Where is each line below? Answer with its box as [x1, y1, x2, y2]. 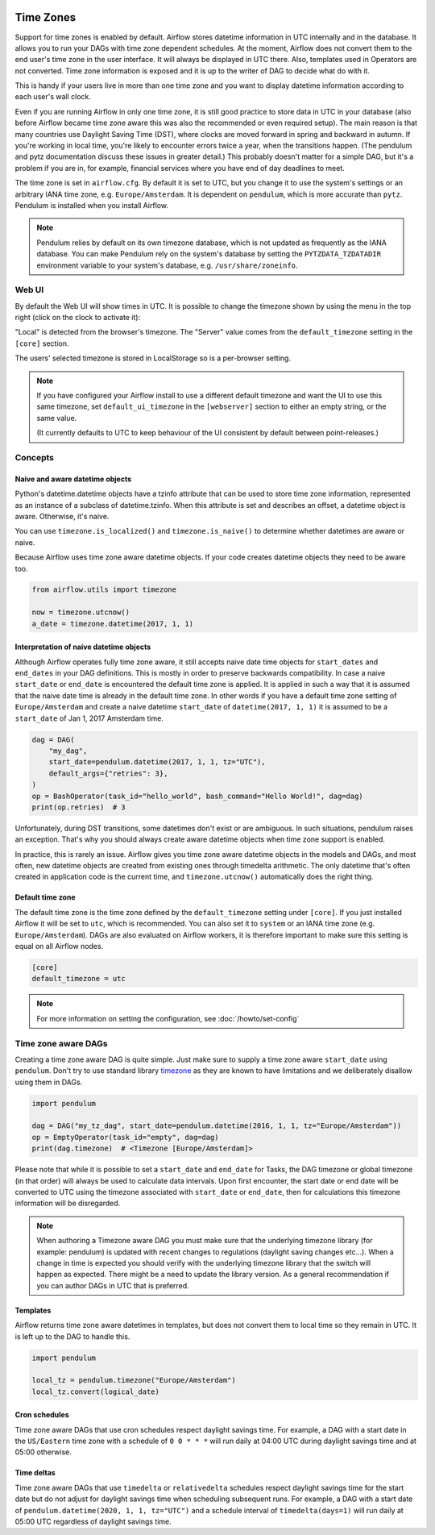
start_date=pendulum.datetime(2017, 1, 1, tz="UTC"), [48, 758, 266, 767]
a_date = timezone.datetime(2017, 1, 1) [31, 619, 193, 628]
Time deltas [14, 1468, 56, 1478]
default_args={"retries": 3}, [48, 768, 168, 778]
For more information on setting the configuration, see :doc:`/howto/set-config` [36, 1013, 300, 1023]
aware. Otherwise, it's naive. [14, 511, 110, 521]
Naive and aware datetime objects [14, 474, 132, 484]
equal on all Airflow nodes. [14, 942, 104, 951]
